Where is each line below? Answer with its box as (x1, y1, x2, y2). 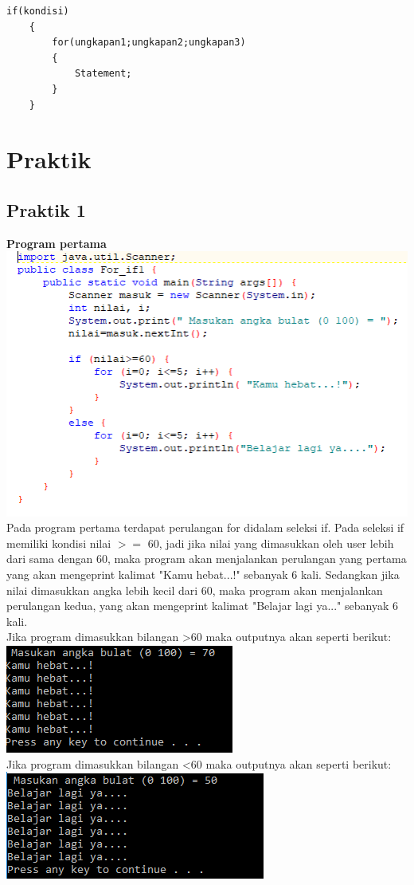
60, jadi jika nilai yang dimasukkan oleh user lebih (147, 534, 394, 551)
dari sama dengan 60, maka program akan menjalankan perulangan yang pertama (6, 550, 407, 567)
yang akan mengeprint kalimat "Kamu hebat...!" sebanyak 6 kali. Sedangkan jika (6, 566, 400, 583)
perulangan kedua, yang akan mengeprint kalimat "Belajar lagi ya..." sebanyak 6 (6, 597, 398, 614)
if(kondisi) (6, 6, 69, 17)
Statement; (74, 68, 132, 80)
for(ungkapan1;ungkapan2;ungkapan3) (52, 37, 246, 49)
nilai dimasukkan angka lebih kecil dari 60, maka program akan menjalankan (6, 581, 383, 598)
